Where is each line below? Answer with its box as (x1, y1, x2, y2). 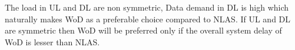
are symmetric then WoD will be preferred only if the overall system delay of (5, 24, 282, 36)
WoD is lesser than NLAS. (5, 35, 100, 48)
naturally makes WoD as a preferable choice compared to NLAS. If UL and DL (5, 12, 291, 25)
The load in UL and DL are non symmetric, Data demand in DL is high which (5, 1, 289, 13)
